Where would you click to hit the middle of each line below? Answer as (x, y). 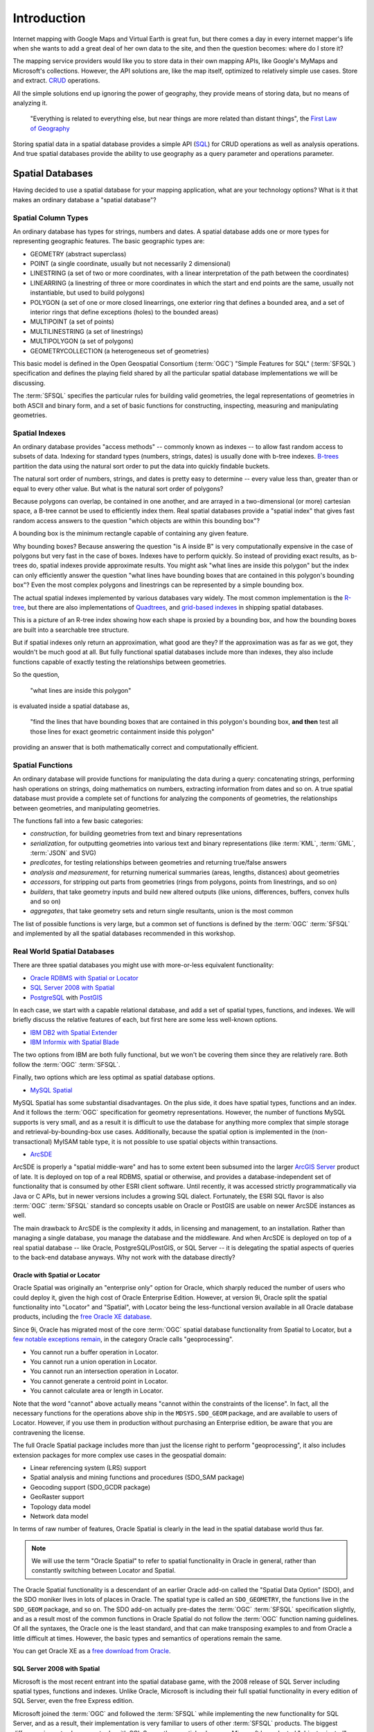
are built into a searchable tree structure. (71, 630)
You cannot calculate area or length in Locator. (97, 1391)
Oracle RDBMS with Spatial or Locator (84, 978)
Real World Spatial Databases (63, 951)
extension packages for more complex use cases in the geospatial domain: (119, 1455)
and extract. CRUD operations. (56, 80)
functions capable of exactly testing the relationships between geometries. (119, 662)
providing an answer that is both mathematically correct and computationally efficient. (136, 748)
